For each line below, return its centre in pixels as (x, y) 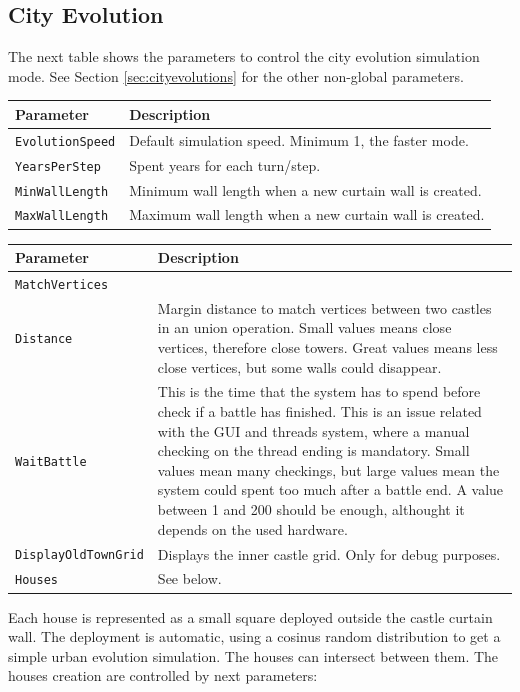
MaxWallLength (62, 216)
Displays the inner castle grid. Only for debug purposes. (329, 553)
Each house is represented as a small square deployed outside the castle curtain (250, 616)
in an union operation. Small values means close (304, 327)
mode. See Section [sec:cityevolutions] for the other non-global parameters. (236, 75)
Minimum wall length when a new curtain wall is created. (305, 189)
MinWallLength (62, 191)
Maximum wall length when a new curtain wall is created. (307, 214)
